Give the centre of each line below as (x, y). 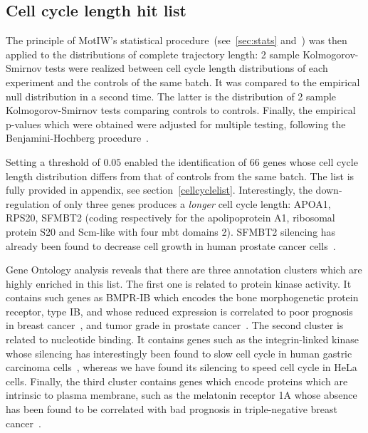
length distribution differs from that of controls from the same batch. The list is (180, 176)
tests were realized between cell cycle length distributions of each (186, 68)
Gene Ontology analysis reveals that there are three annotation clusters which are (184, 270)
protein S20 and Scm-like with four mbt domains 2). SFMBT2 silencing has (171, 231)
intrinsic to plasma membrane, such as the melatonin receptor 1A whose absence (182, 395)
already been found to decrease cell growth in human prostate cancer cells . (171, 245)
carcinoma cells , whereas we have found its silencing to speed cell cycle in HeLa (182, 367)
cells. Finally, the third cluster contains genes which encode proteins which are (177, 381)
